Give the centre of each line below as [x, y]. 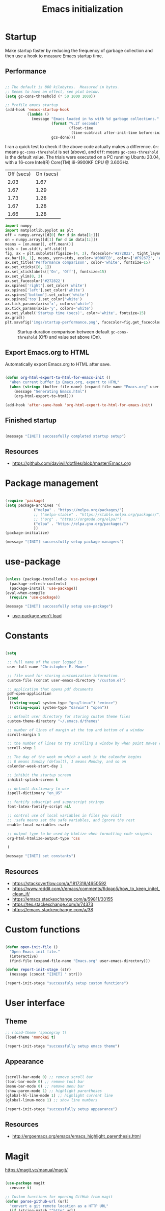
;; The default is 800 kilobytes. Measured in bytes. [62, 87]
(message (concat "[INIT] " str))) [46, 974]
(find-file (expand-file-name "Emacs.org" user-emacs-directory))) [80, 961]
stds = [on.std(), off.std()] [36, 249]
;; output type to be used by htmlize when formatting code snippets [80, 834]
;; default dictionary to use [38, 789]
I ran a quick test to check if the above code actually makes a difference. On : [82, 147]
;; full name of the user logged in [45, 662]
